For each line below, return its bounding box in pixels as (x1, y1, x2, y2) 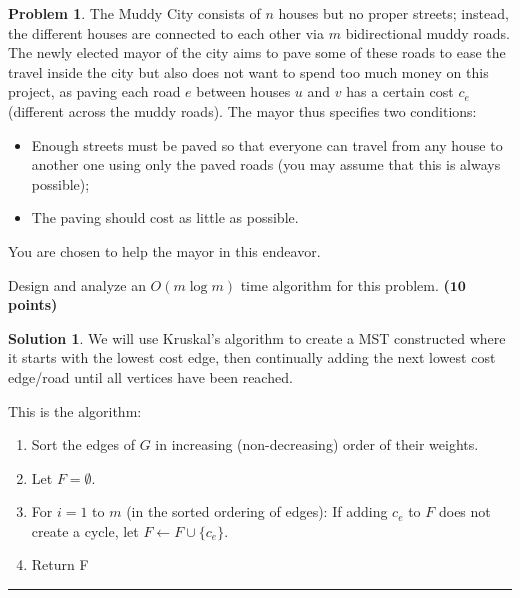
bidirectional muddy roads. (345, 22, 510, 43)
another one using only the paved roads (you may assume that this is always (31, 154, 501, 175)
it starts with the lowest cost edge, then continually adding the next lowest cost (8, 347, 496, 368)
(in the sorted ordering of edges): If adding (126, 501, 388, 522)
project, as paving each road (8, 81, 181, 102)
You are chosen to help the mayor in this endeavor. (8, 240, 321, 261)
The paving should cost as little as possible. (31, 207, 299, 228)
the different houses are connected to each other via (8, 22, 325, 43)
